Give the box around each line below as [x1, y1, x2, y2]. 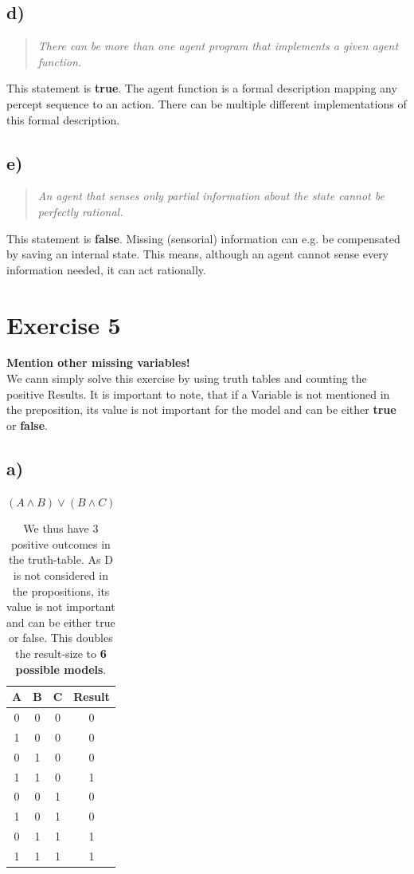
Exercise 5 [6, 308, 121, 341]
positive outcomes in [10, 535, 111, 552]
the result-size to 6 [14, 644, 107, 661]
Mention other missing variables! [6, 354, 190, 371]
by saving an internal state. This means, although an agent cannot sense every [6, 246, 389, 262]
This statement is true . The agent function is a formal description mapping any [6, 80, 397, 96]
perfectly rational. [37, 203, 123, 219]
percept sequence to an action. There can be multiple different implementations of [6, 95, 407, 112]
